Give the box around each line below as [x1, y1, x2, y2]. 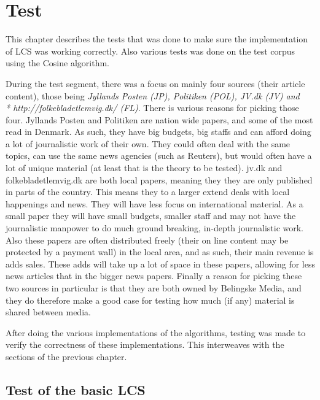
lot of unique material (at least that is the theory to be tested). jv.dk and [6, 161, 283, 174]
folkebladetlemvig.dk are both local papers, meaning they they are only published [6, 173, 313, 186]
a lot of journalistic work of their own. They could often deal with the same [6, 137, 291, 150]
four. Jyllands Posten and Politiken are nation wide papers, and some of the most [6, 113, 313, 126]
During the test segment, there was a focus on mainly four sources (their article [6, 77, 305, 90]
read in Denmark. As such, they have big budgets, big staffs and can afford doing [6, 125, 311, 138]
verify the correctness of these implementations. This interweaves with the [6, 338, 284, 351]
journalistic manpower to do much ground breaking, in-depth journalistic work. [6, 221, 304, 234]
